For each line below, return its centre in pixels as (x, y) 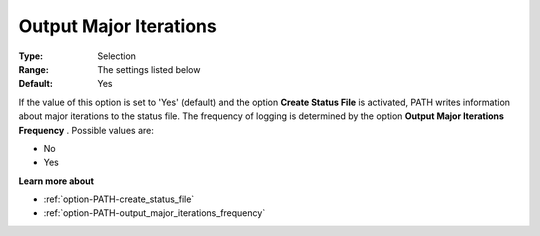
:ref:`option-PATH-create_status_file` (119, 199)
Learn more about (56, 181)
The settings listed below (149, 69)
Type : (31, 56)
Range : (33, 69)
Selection (117, 56)
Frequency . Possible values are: (86, 130)
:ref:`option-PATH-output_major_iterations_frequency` (154, 213)
